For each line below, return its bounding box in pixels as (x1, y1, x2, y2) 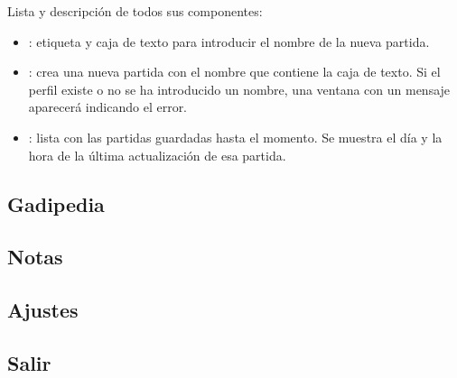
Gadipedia (7, 189, 105, 217)
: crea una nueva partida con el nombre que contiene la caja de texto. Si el (28, 62, 441, 81)
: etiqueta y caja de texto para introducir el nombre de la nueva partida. (28, 32, 430, 51)
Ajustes (7, 296, 79, 324)
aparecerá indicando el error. (28, 97, 188, 116)
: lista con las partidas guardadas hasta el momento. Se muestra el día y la (28, 127, 443, 146)
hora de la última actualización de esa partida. (28, 145, 286, 164)
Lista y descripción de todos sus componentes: (7, 2, 263, 20)
